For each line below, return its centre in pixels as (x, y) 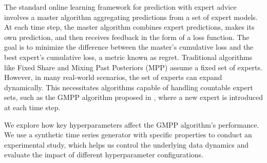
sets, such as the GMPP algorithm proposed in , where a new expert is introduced (133, 97)
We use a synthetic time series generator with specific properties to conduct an (128, 135)
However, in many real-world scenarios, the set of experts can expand (113, 77)
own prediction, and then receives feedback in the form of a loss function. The (127, 37)
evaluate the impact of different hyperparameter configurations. (104, 155)
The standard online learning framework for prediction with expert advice (120, 7)
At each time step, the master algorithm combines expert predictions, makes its (129, 27)
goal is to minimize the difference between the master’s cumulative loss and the (129, 47)
